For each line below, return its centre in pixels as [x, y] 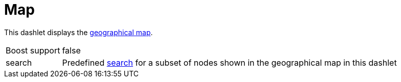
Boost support [33, 50]
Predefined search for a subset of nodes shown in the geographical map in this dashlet [229, 62]
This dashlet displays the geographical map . [79, 32]
